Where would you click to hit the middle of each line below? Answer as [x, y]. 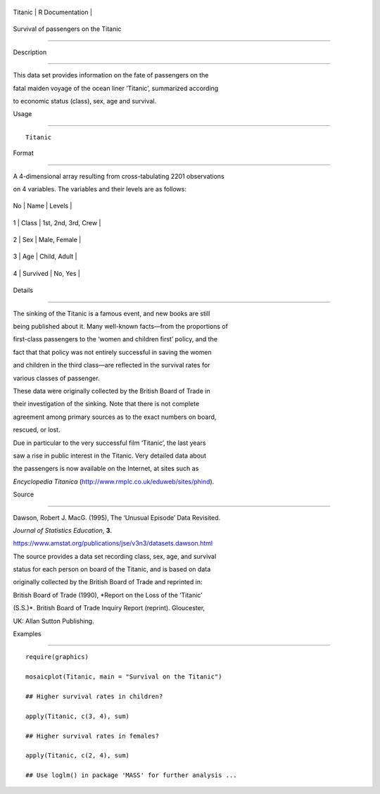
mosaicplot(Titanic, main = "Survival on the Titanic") [124, 677]
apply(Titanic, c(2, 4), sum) [78, 756]
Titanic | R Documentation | [53, 12]
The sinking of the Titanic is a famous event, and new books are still [112, 313]
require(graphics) [57, 657]
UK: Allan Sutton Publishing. [53, 621]
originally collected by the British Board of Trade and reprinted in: [108, 582]
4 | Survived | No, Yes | [46, 273]
